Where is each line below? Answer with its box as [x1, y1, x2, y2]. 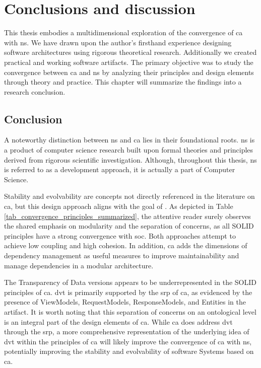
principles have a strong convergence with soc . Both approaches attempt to [4, 230, 236, 241]
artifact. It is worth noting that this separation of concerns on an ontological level [4, 306, 256, 317]
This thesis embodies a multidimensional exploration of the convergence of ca [4, 27, 243, 38]
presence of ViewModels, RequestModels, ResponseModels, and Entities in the [4, 297, 246, 307]
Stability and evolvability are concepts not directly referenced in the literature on [4, 191, 255, 201]
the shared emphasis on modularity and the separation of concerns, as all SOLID [4, 220, 254, 231]
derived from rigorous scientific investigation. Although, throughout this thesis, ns [4, 154, 257, 165]
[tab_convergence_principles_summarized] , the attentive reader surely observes [4, 210, 251, 221]
